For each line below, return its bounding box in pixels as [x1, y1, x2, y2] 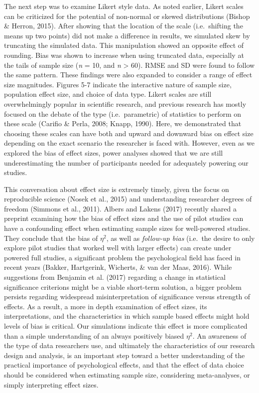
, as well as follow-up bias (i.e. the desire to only [106, 232, 255, 243]
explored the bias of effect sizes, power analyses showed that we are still [4, 147, 223, 158]
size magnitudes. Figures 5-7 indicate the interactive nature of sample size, [4, 79, 232, 89]
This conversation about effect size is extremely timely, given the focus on [4, 184, 229, 194]
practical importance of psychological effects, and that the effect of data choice [4, 360, 244, 370]
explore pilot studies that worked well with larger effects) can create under [4, 242, 232, 253]
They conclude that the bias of [4, 232, 98, 243]
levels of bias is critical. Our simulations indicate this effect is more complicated [4, 321, 248, 331]
